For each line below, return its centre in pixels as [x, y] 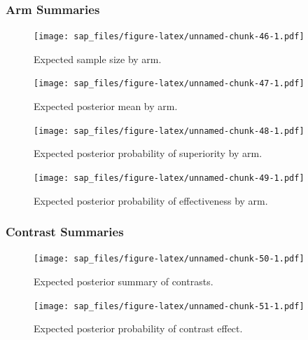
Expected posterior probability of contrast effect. [138, 328]
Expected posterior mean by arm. [106, 106]
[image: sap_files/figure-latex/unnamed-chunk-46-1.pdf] [169, 37]
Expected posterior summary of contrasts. [124, 281]
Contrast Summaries [65, 232]
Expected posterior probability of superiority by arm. [148, 153]
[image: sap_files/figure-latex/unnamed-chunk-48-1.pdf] [169, 131]
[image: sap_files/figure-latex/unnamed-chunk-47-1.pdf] [169, 84]
